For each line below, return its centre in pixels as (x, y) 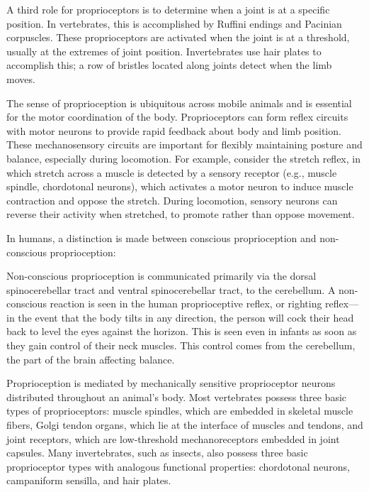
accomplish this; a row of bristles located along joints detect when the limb (169, 65)
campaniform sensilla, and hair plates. (89, 480)
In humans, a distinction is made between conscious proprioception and (161, 237)
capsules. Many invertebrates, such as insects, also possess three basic (157, 453)
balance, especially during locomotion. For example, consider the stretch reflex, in (183, 158)
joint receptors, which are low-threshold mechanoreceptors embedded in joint (173, 438)
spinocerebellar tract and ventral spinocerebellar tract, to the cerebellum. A (171, 289)
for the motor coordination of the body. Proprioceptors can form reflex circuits (177, 117)
